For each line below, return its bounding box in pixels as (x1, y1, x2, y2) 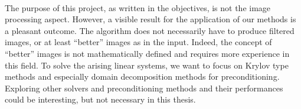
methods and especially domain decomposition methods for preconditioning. (5, 70, 280, 83)
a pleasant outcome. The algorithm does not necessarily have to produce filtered (5, 24, 295, 36)
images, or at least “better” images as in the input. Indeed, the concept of (5, 36, 272, 48)
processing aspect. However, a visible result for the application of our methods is (5, 13, 296, 25)
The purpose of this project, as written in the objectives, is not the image (5, 1, 271, 13)
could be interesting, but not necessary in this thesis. (5, 93, 196, 105)
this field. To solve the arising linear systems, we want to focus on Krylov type (5, 59, 289, 71)
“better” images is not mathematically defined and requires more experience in (5, 47, 290, 59)
